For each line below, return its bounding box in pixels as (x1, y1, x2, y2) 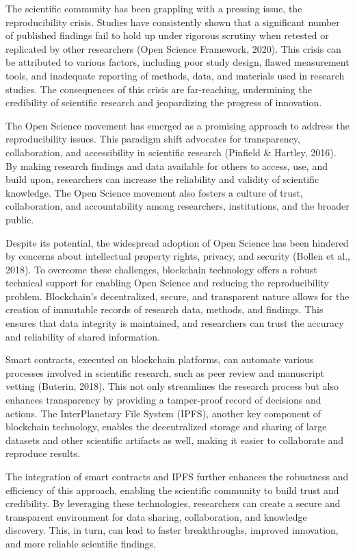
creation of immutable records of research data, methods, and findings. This (5, 302, 324, 317)
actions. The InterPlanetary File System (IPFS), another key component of (5, 406, 321, 420)
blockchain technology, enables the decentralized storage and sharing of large (5, 419, 327, 434)
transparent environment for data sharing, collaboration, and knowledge (5, 509, 307, 523)
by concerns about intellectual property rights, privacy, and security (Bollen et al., (5, 249, 350, 263)
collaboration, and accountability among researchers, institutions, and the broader (5, 199, 350, 213)
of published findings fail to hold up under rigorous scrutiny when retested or (5, 28, 329, 42)
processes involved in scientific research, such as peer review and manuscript (5, 365, 324, 380)
